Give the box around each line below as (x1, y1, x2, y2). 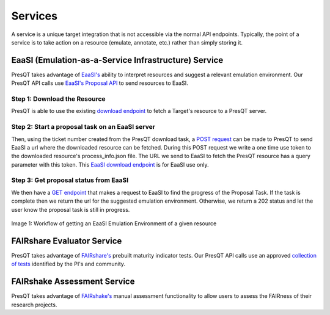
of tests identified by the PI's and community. (11, 260, 125, 268)
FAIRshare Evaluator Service (11, 236, 122, 246)
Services (11, 9, 58, 23)
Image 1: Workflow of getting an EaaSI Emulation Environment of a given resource (11, 220, 217, 227)
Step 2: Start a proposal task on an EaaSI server (11, 123, 156, 131)
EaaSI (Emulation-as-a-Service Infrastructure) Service (11, 55, 224, 65)
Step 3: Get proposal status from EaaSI (11, 176, 128, 184)
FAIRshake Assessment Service (11, 277, 135, 287)
